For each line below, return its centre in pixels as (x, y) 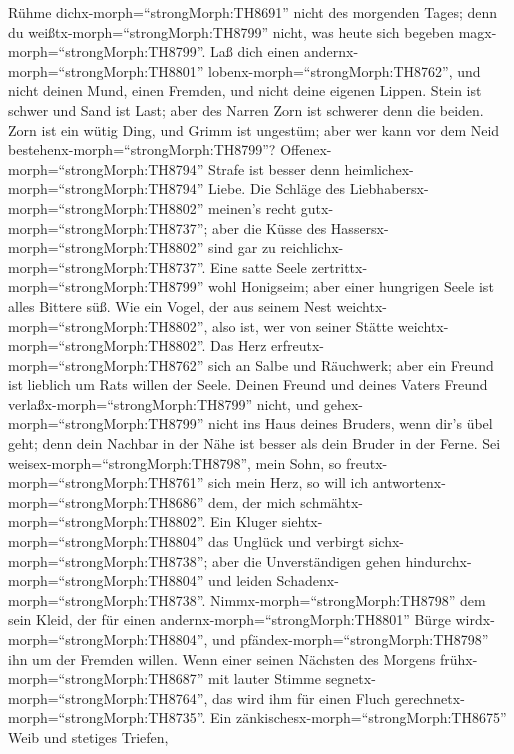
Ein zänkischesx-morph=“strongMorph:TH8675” (358, 717)
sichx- (386, 541)
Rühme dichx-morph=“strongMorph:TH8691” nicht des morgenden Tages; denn (253, 12)
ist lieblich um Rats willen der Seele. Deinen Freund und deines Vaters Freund (248, 384)
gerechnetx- (429, 697)
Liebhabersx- (389, 188)
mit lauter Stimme (264, 678)
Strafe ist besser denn (274, 168)
